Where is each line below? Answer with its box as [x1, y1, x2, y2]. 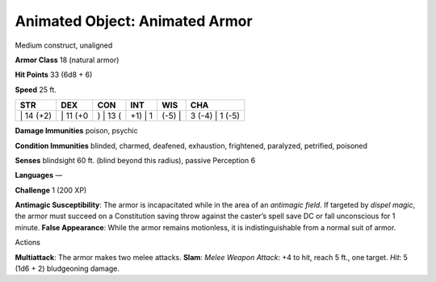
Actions [15, 238, 40, 247]
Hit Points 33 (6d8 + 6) [15, 69, 93, 80]
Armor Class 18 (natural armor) [15, 55, 119, 65]
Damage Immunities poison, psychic [15, 126, 139, 136]
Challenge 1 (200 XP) [15, 185, 87, 195]
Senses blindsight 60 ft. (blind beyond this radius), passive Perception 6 [15, 155, 256, 165]
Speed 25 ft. [15, 85, 57, 95]
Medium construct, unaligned [15, 40, 113, 50]
